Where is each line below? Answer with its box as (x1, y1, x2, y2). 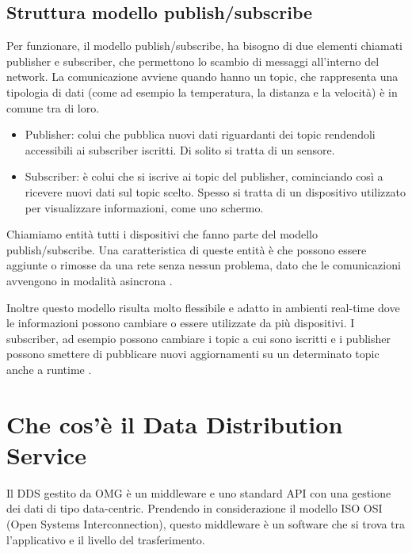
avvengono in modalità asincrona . (6, 272, 173, 288)
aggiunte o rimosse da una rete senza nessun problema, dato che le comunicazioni (6, 257, 401, 273)
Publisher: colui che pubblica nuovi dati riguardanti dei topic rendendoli (25, 126, 376, 143)
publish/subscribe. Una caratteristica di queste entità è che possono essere (6, 241, 367, 257)
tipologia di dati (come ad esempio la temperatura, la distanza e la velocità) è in (6, 83, 398, 100)
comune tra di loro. (6, 99, 100, 116)
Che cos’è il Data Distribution (6, 407, 343, 440)
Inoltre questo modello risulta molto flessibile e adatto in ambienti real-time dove (6, 299, 400, 315)
